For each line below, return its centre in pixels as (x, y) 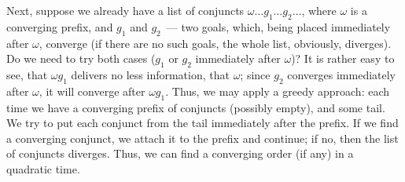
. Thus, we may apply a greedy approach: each (278, 91)
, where (319, 10)
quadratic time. (43, 168)
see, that (27, 74)
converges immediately (341, 74)
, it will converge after (92, 91)
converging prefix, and (60, 26)
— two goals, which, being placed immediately (278, 26)
